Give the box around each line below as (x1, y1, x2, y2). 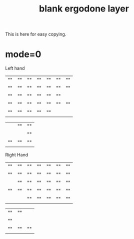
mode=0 (5, 48, 41, 60)
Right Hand (5, 152, 28, 158)
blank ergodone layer (39, 3, 129, 14)
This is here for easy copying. (5, 31, 66, 37)
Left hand (5, 65, 25, 71)
